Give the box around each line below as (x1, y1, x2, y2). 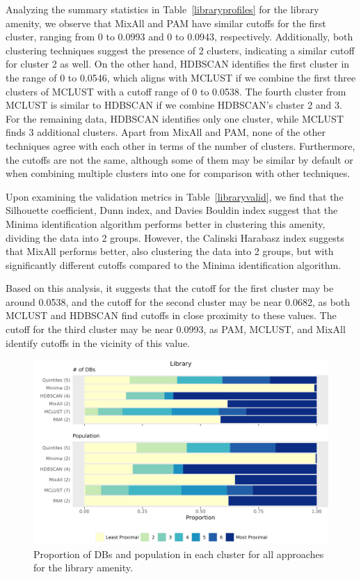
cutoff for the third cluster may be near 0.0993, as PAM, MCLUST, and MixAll (6, 322, 346, 337)
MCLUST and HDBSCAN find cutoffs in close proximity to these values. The (6, 308, 337, 323)
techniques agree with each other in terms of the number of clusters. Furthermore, (6, 138, 355, 153)
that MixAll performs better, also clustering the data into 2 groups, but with (6, 244, 334, 258)
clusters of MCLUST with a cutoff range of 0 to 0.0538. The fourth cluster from (6, 84, 346, 98)
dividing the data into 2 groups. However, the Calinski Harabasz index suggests (6, 230, 344, 245)
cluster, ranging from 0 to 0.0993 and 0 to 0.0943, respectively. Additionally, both (6, 29, 353, 44)
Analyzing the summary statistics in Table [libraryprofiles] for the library (6, 2, 319, 16)
